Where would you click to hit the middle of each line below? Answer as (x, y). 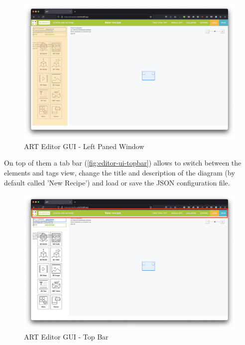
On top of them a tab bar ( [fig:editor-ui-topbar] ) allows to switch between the (123, 163)
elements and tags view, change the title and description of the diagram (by (120, 172)
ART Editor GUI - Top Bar (66, 336)
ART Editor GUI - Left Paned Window (84, 146)
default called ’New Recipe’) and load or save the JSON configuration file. (117, 182)
